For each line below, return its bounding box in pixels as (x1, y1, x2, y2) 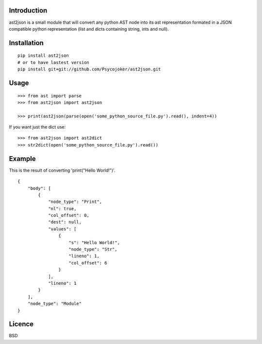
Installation (9, 39, 44, 47)
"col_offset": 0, (48, 213, 90, 218)
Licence (9, 320, 34, 328)
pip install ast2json (17, 53, 69, 58)
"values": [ (48, 226, 77, 231)
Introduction (9, 6, 48, 15)
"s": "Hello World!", (68, 240, 120, 245)
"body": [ (27, 185, 51, 191)
